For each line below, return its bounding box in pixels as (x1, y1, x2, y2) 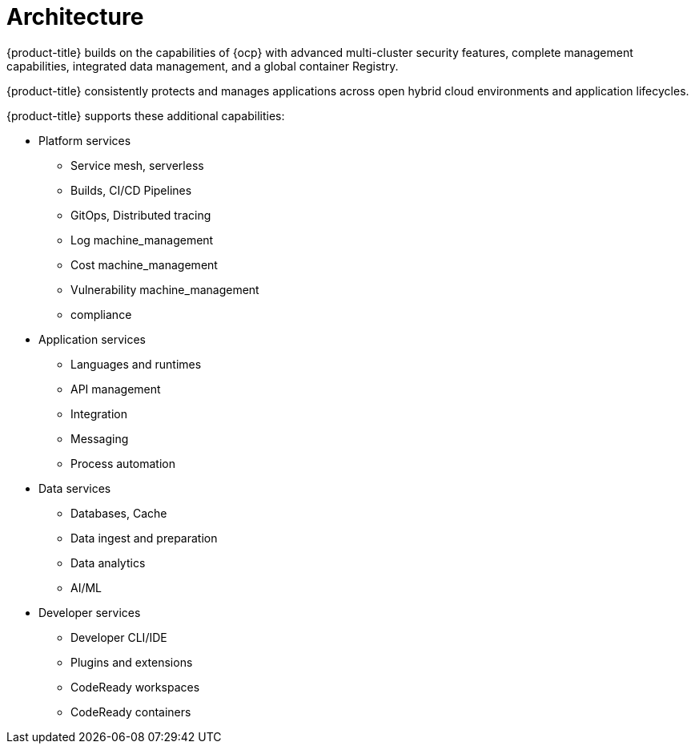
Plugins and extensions (70, 655, 193, 669)
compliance (70, 307, 132, 321)
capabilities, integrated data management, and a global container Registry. (6, 58, 399, 73)
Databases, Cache (70, 506, 167, 520)
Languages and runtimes (70, 357, 202, 371)
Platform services (38, 133, 131, 147)
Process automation (70, 456, 175, 470)
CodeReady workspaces (70, 679, 200, 694)
